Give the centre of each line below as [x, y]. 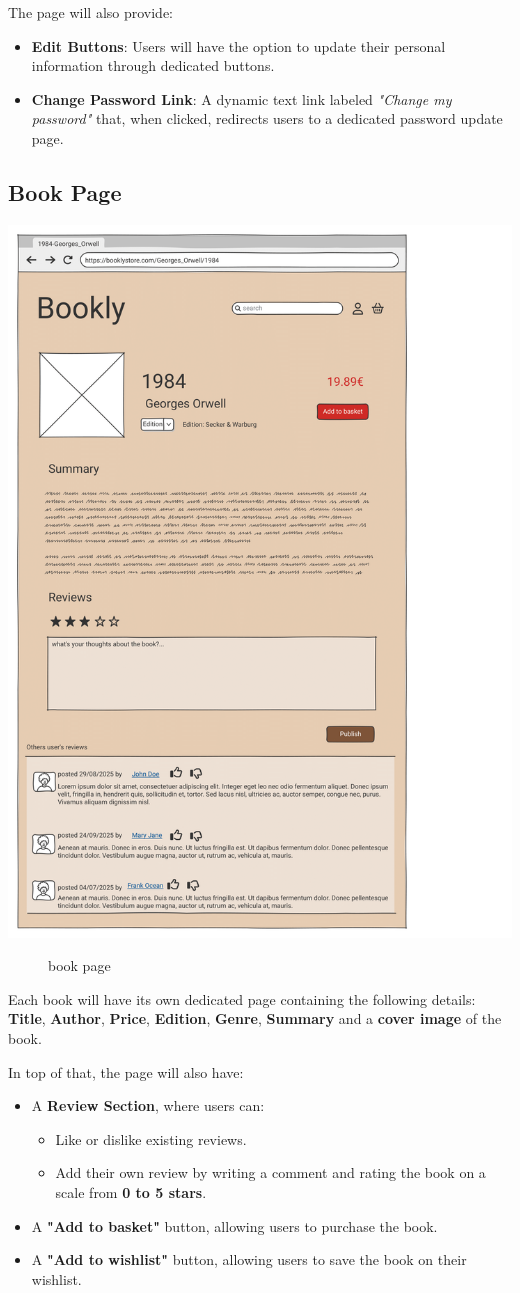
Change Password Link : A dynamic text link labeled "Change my [241, 98]
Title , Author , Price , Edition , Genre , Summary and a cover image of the [255, 1018]
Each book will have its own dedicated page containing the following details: [242, 998]
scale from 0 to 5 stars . [131, 1191]
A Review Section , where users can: [148, 1105]
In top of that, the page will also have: [126, 1071]
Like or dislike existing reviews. [151, 1138]
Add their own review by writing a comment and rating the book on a [270, 1172]
